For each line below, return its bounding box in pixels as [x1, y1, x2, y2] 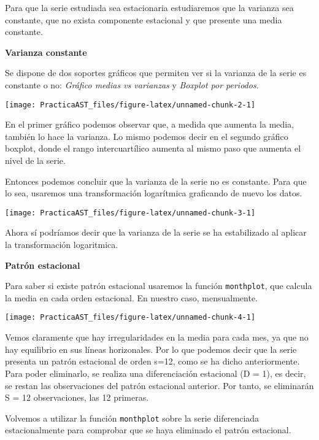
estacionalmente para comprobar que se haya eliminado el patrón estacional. [5, 423, 291, 436]
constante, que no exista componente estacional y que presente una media [5, 13, 282, 26]
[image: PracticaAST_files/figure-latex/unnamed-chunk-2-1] [5, 100, 256, 109]
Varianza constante [5, 45, 87, 58]
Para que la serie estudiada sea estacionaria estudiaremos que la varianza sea [5, 1, 294, 14]
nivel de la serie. [5, 154, 66, 166]
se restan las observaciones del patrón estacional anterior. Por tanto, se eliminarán [5, 379, 314, 392]
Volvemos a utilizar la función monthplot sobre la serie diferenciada [5, 411, 259, 424]
